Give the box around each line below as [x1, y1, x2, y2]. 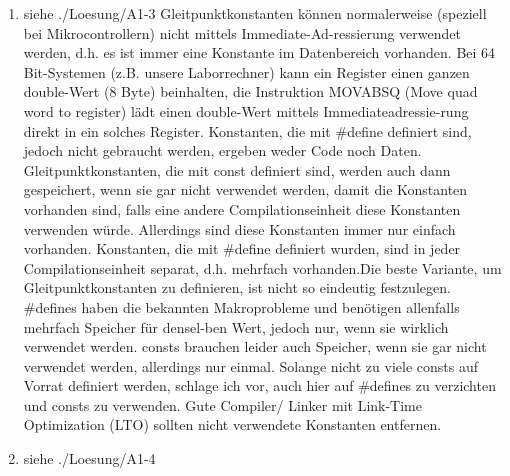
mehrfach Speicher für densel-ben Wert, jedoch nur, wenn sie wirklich [23, 316, 449, 337]
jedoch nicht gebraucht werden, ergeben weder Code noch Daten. [23, 140, 422, 161]
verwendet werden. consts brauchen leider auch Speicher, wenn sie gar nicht [23, 336, 487, 357]
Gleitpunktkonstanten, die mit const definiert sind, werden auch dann [23, 159, 451, 180]
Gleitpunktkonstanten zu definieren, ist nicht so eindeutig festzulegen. [23, 277, 451, 298]
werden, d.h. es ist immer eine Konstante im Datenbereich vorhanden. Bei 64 [23, 42, 496, 63]
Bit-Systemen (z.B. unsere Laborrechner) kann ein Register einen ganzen [23, 61, 470, 82]
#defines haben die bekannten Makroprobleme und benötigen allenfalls [23, 296, 460, 317]
